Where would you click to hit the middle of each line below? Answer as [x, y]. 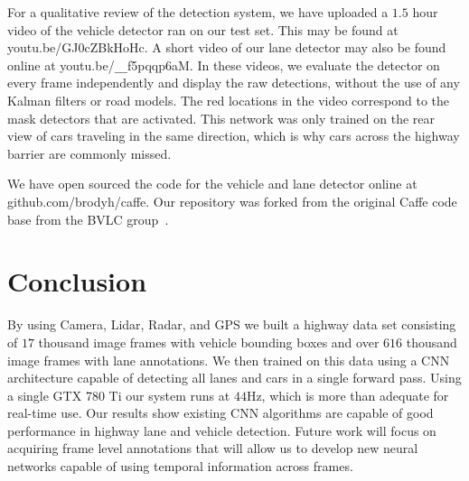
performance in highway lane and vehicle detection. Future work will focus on [222, 430]
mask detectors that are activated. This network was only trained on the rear [221, 118]
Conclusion [77, 281]
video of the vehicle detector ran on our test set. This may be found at [203, 29]
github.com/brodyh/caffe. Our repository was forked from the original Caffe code [232, 201]
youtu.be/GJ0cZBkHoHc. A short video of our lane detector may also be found [227, 47]
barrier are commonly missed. [89, 153]
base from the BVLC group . [88, 219]
